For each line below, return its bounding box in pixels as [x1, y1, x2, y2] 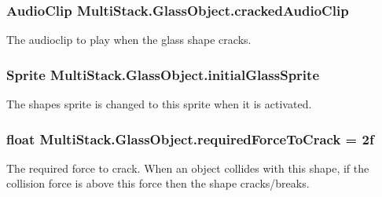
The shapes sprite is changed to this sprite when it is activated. [6, 96, 312, 112]
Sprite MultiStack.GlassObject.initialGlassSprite [6, 64, 320, 84]
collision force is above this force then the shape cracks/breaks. [6, 175, 310, 192]
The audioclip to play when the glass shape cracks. [6, 31, 252, 48]
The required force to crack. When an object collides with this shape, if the [6, 159, 369, 176]
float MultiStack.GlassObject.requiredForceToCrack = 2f [6, 129, 374, 148]
